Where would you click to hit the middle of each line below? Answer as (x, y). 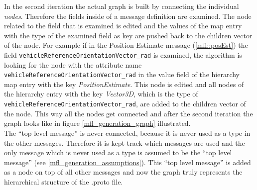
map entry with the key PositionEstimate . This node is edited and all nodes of (124, 84)
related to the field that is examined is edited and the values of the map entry (123, 26)
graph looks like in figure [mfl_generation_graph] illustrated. (97, 123)
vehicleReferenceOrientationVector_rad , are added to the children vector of (125, 104)
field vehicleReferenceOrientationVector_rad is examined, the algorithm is (123, 54)
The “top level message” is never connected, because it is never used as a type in (127, 133)
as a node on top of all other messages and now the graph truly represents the (123, 172)
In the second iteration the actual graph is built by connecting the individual (122, 6)
